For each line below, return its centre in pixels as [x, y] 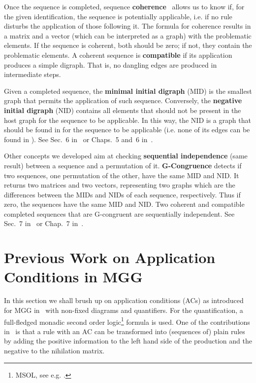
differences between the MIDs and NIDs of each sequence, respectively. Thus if [122, 194]
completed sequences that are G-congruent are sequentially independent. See [119, 213]
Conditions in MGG [73, 277]
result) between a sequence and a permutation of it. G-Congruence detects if [123, 165]
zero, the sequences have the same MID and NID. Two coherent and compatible [124, 204]
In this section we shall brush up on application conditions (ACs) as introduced [124, 300]
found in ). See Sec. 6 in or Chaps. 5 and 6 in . [79, 139]
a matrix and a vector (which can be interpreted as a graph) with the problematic [128, 35]
